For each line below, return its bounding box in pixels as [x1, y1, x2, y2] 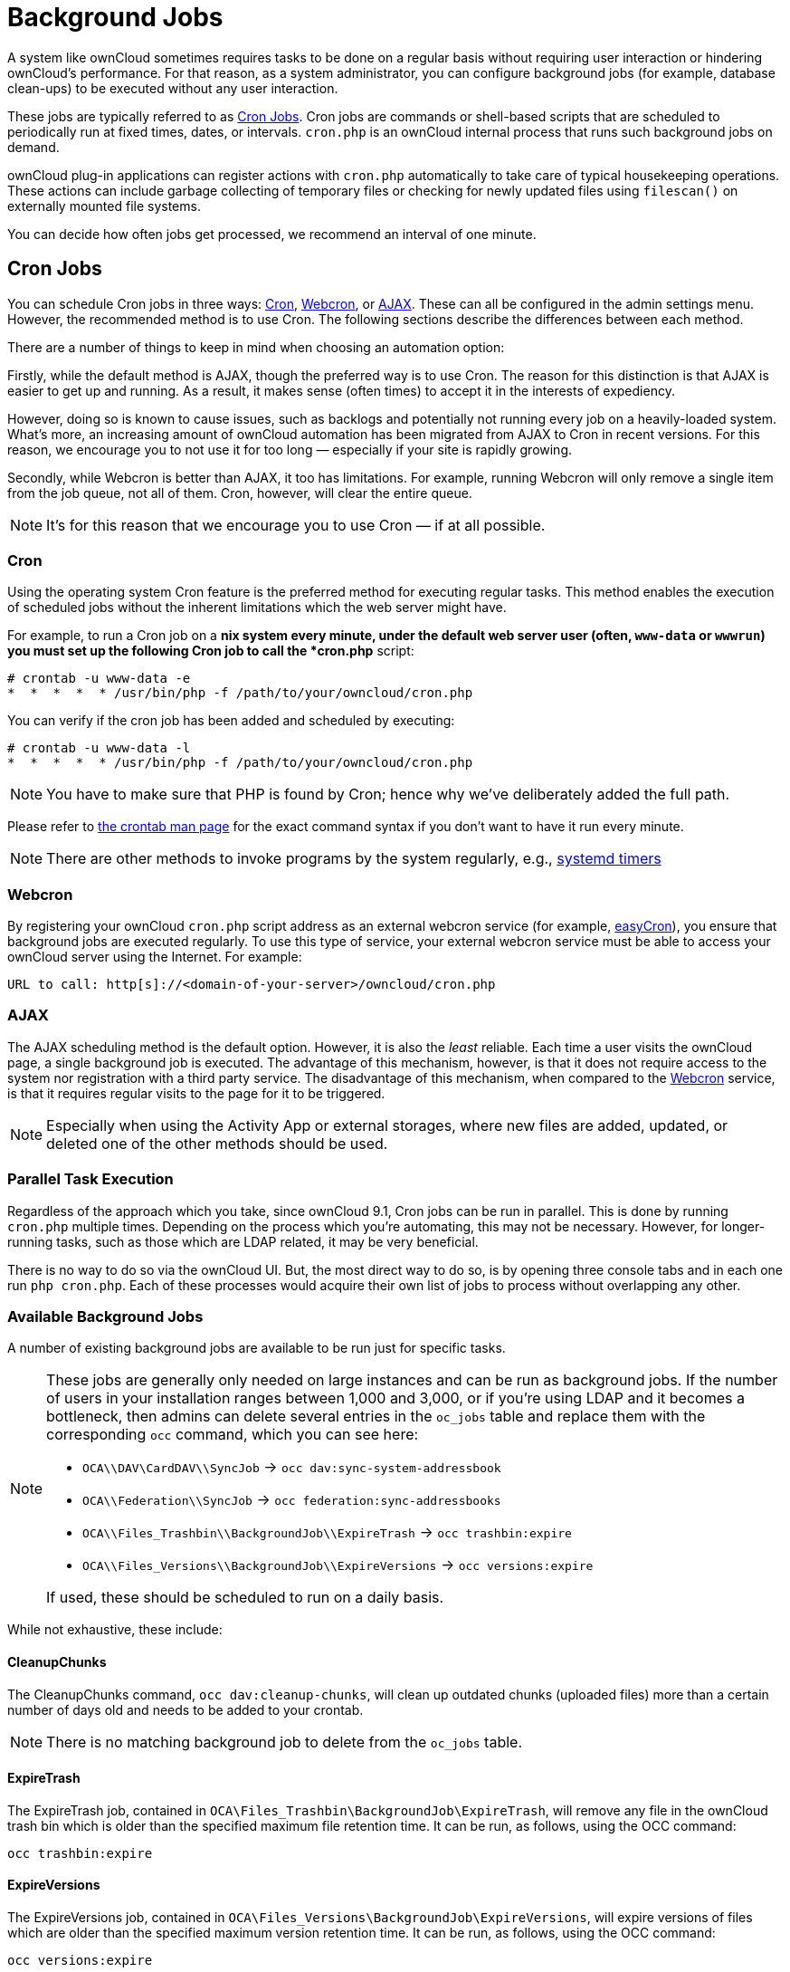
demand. [7, 139, 60, 155]
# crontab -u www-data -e [7, 671, 191, 686]
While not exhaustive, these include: [7, 1622, 223, 1638]
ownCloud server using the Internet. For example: [7, 949, 302, 965]
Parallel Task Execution [7, 1170, 174, 1189]
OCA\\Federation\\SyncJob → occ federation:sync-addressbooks [82, 1490, 501, 1509]
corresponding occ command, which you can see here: [46, 1425, 419, 1444]
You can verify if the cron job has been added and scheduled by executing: [7, 713, 455, 729]
